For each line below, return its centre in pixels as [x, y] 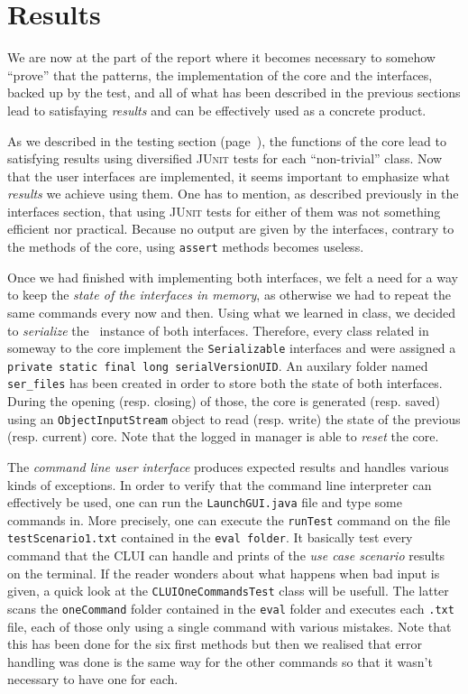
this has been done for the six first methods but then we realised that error [215, 644]
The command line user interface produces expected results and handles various [228, 466]
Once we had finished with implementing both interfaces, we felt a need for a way [233, 277]
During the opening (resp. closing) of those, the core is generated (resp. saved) [224, 401]
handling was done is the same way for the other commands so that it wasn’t [220, 661]
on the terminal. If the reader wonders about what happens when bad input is [224, 573]
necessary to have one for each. [93, 679]
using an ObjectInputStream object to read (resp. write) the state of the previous [234, 418]
